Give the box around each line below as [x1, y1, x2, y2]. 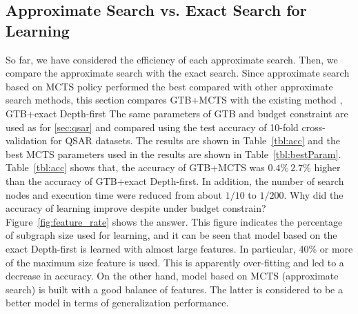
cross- [301, 119, 326, 134]
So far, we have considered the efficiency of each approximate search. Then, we [6, 52, 338, 66]
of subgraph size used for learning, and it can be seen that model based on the [6, 228, 337, 242]
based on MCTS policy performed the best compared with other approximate [6, 79, 333, 93]
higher [314, 160, 341, 175]
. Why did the [284, 187, 344, 202]
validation [6, 133, 48, 148]
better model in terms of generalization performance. [6, 295, 229, 310]
